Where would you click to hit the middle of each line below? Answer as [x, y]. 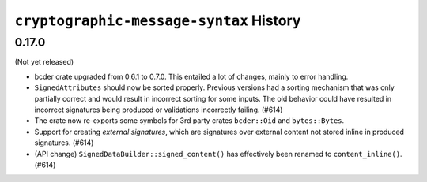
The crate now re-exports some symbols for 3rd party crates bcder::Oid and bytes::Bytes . [189, 121]
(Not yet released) [44, 62]
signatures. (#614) [64, 143]
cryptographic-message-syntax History [158, 20]
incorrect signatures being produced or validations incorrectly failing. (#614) [159, 110]
